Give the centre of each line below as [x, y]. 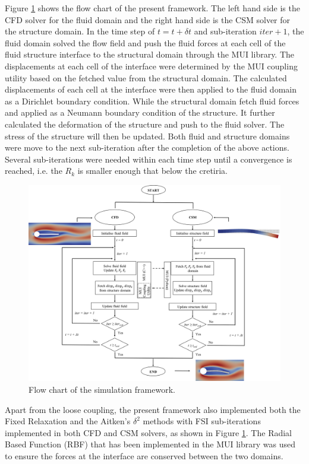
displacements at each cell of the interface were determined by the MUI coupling [151, 66]
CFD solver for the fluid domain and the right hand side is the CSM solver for [148, 19]
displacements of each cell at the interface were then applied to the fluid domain [151, 89]
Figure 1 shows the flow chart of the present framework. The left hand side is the [152, 8]
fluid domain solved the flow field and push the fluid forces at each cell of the [145, 42]
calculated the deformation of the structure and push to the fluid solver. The [145, 124]
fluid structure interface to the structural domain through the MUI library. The [150, 54]
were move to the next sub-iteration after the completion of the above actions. [147, 147]
